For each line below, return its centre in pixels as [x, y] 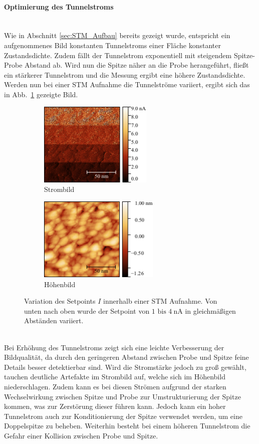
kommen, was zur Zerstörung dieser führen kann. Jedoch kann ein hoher [115, 406]
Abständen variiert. [54, 320]
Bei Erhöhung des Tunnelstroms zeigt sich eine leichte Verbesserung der [114, 347]
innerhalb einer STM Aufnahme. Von [160, 301]
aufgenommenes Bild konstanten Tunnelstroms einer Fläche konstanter [112, 45]
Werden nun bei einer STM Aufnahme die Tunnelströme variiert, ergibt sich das [127, 84]
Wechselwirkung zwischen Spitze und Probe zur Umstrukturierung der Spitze [122, 396]
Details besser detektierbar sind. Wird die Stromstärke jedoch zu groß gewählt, [125, 367]
